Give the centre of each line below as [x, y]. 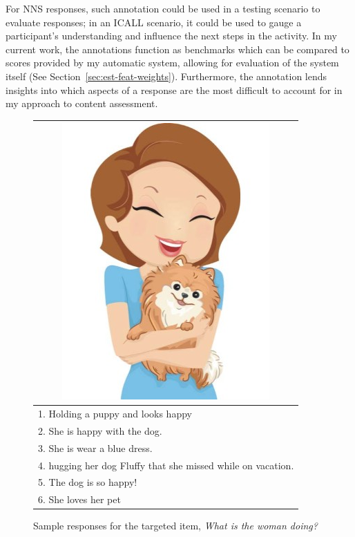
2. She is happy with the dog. [100, 430]
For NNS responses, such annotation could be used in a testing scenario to [163, 8]
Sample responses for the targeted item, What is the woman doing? [175, 526]
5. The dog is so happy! [88, 482]
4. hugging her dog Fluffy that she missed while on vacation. [166, 465]
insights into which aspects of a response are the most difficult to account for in [174, 89]
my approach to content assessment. [82, 103]
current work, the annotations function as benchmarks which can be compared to [177, 49]
